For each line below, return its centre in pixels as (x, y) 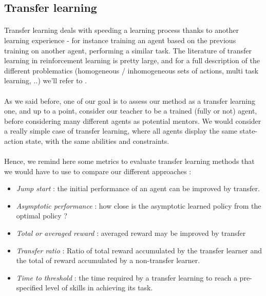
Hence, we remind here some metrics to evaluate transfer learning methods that (129, 161)
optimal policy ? (42, 216)
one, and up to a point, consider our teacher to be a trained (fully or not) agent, (131, 111)
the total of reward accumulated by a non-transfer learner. (108, 260)
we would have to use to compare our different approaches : (98, 171)
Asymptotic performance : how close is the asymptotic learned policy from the (139, 205)
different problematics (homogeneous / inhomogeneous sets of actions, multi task (131, 70)
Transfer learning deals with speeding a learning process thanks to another (121, 30)
